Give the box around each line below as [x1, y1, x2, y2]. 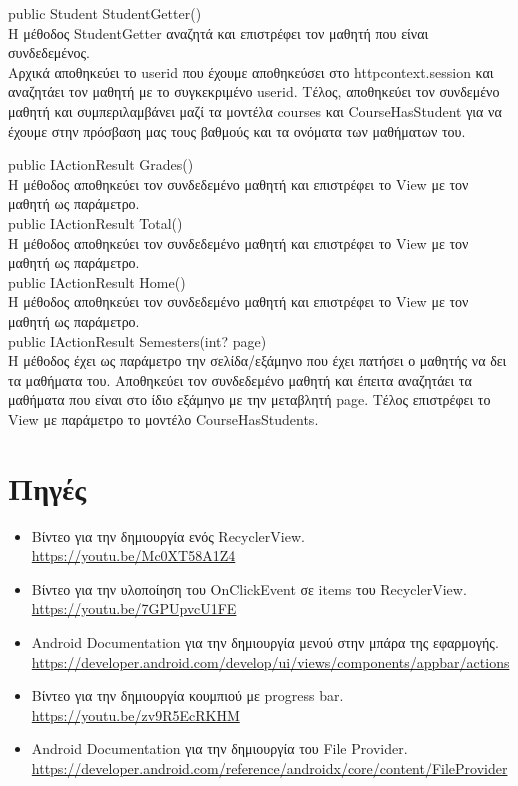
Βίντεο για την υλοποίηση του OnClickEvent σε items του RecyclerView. [31, 578, 467, 599]
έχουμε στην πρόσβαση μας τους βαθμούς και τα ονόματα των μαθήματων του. [8, 120, 466, 141]
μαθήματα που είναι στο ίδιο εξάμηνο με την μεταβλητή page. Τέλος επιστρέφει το [8, 389, 491, 410]
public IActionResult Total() [8, 212, 183, 233]
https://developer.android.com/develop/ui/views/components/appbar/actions [31, 651, 510, 672]
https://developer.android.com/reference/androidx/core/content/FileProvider [31, 757, 508, 778]
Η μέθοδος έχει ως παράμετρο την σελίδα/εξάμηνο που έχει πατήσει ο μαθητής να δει [8, 350, 507, 371]
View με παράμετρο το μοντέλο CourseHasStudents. [8, 408, 319, 429]
